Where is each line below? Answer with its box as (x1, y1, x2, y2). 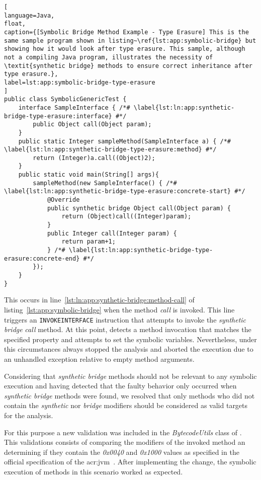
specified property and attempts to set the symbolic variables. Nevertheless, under (4, 334, 257, 344)
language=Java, (4, 12, 55, 19)
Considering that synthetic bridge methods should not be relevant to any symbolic (4, 370, 257, 381)
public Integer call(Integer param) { (47, 229, 177, 237)
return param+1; (61, 238, 116, 246)
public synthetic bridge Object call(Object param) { (47, 204, 231, 212)
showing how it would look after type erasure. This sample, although (4, 45, 245, 53)
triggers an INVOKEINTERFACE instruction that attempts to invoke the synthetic (4, 314, 246, 325)
